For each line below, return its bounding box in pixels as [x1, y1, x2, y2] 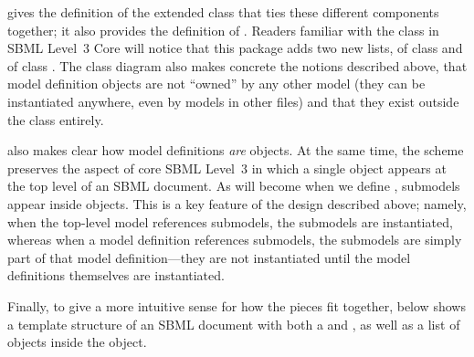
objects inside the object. [7, 332, 147, 352]
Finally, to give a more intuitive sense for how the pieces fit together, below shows [7, 296, 466, 315]
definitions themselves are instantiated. [7, 266, 225, 285]
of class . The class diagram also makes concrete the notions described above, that [7, 56, 468, 75]
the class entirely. [7, 110, 104, 129]
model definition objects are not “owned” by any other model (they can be [7, 74, 426, 93]
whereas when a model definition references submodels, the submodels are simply [7, 230, 462, 249]
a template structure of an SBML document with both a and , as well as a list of [7, 314, 460, 333]
